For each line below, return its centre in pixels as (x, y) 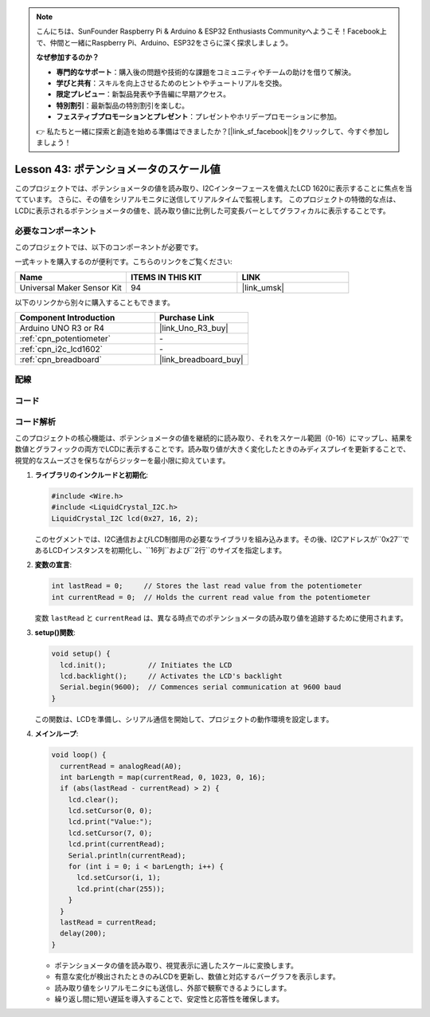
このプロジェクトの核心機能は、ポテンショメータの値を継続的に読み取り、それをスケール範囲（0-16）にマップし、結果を (214, 438)
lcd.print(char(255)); (121, 889)
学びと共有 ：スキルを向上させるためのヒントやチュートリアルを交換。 (171, 83)
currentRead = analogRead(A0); (121, 766)
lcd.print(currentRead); (117, 844)
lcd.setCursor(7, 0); (110, 833)
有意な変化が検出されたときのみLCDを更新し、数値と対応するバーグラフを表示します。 (197, 976)
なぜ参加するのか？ (68, 57)
